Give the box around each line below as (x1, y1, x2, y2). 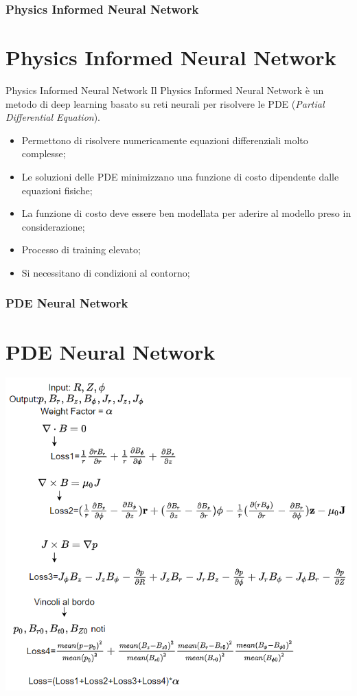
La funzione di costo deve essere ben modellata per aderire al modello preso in (21, 206, 352, 220)
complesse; (21, 146, 66, 161)
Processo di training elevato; (21, 242, 141, 257)
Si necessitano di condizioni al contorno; (21, 265, 190, 279)
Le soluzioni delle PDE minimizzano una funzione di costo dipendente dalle (21, 169, 339, 183)
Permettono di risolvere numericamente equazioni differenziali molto (21, 132, 308, 147)
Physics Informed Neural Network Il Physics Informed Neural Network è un (5, 82, 324, 97)
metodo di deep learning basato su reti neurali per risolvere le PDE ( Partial (5, 96, 325, 111)
